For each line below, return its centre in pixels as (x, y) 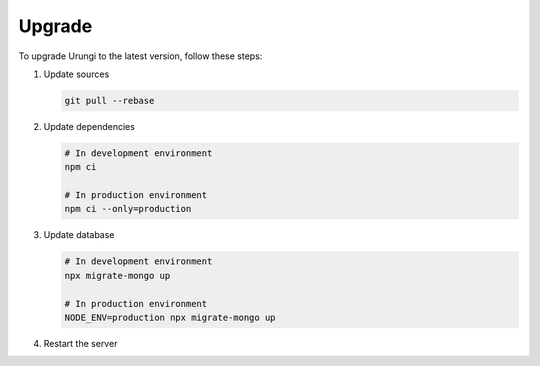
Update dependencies (89, 126)
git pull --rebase (109, 100)
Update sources (76, 74)
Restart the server (80, 343)
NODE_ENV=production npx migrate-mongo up (170, 317)
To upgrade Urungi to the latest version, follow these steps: (140, 56)
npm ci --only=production (128, 209)
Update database (79, 235)
